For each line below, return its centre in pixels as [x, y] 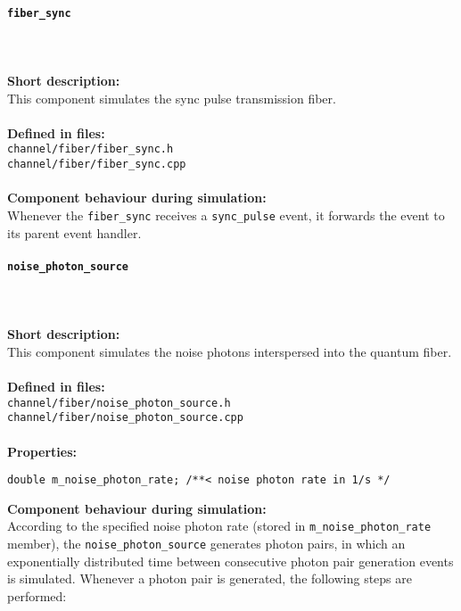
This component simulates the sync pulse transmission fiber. [172, 98]
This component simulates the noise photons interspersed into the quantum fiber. [230, 351]
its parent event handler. [74, 232]
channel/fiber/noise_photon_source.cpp [125, 418]
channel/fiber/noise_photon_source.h [119, 403]
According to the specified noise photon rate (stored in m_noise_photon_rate [219, 526]
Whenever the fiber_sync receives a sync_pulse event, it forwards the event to [226, 215]
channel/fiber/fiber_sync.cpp [97, 165]
